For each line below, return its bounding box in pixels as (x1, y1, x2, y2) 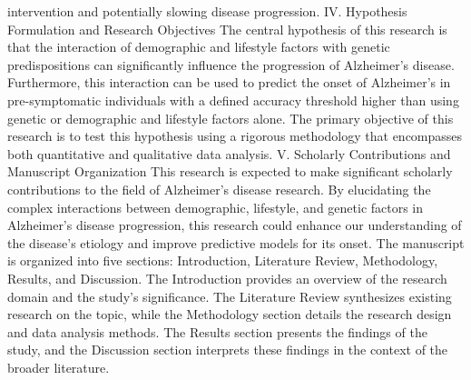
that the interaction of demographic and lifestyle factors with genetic (7, 37, 390, 56)
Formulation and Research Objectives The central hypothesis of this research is (7, 19, 447, 38)
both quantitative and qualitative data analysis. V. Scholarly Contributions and (7, 144, 451, 163)
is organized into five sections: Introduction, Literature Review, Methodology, (7, 251, 438, 270)
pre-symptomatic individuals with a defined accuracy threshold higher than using (7, 90, 459, 109)
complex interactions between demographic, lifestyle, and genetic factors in (7, 197, 424, 216)
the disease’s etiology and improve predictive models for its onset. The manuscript (7, 233, 465, 252)
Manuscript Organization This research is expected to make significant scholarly (7, 162, 453, 181)
